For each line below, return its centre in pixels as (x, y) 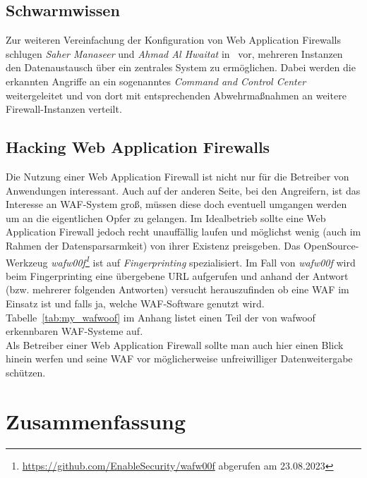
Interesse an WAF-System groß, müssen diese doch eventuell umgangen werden (176, 204)
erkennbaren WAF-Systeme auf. (74, 331)
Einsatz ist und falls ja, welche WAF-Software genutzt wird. (135, 303)
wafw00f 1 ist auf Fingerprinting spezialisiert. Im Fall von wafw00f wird (203, 261)
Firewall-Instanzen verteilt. (64, 109)
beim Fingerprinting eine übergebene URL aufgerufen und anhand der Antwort (177, 275)
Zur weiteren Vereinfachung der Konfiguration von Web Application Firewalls (174, 40)
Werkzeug (27, 262)
